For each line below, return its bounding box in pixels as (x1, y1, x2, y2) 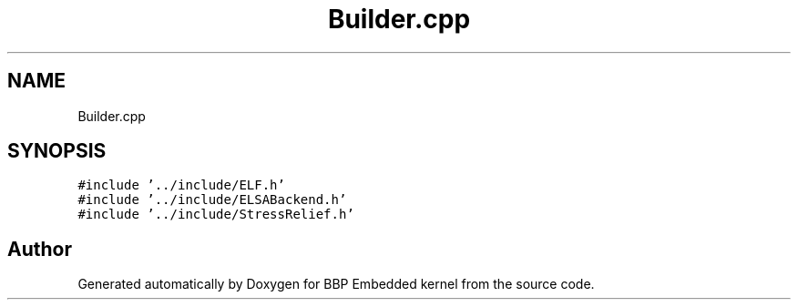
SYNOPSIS (7, 139, 107, 163)
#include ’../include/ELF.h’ (77, 178, 285, 193)
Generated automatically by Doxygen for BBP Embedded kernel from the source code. (77, 276, 595, 292)
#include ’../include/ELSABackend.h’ (77, 192, 347, 208)
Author (7, 237, 72, 261)
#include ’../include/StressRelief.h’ (77, 207, 354, 222)
